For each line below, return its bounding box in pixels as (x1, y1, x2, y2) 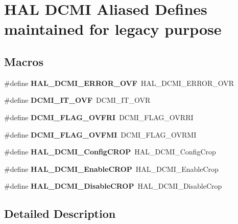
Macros (4, 53, 43, 69)
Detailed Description (4, 206, 116, 221)
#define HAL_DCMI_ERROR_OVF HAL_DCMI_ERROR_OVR (4, 77, 234, 88)
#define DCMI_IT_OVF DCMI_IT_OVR (4, 95, 151, 105)
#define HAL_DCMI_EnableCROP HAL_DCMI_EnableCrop (4, 163, 219, 174)
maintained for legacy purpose (4, 18, 222, 39)
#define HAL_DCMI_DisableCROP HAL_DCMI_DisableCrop (4, 181, 222, 191)
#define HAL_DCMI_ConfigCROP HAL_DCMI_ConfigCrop (4, 146, 216, 157)
